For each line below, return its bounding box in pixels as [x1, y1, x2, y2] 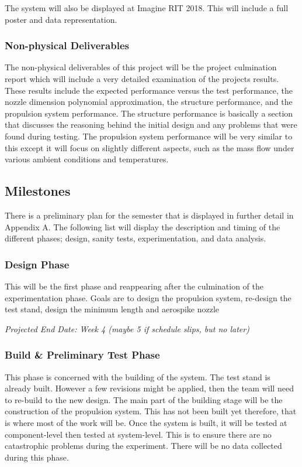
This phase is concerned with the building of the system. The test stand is [5, 370, 270, 383]
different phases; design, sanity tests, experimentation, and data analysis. [5, 232, 266, 244]
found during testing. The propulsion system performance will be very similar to [5, 129, 293, 142]
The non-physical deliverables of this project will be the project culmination [5, 61, 277, 73]
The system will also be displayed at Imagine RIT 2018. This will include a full [5, 2, 289, 13]
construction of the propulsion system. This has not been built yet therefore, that [5, 405, 297, 417]
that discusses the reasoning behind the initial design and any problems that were [5, 118, 297, 131]
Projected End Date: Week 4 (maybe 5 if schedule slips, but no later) [5, 322, 249, 335]
